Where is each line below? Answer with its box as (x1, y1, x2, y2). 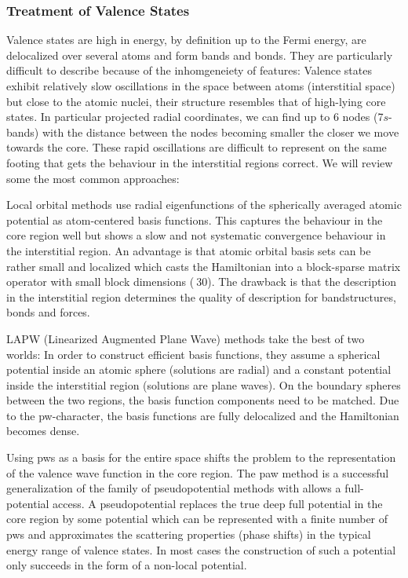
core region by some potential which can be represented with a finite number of (6, 510, 388, 527)
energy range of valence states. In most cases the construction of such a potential (6, 541, 396, 558)
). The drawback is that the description (207, 273, 397, 290)
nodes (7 (342, 108, 384, 125)
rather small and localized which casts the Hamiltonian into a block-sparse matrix (6, 258, 401, 274)
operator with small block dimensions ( (6, 273, 195, 290)
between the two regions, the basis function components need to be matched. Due (6, 392, 399, 408)
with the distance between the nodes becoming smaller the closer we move (42, 123, 399, 140)
